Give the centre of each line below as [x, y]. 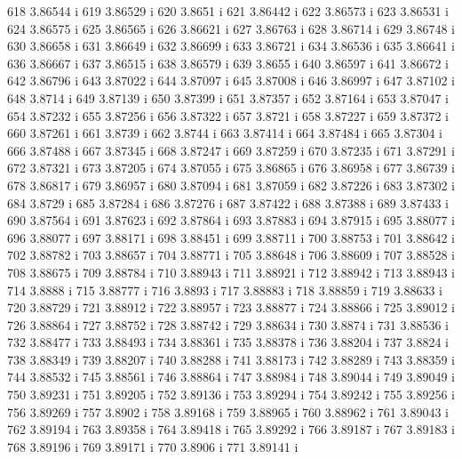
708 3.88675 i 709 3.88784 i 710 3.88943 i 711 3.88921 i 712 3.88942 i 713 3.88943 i [231, 272]
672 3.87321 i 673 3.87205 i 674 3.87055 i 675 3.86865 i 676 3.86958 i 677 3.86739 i [231, 168]
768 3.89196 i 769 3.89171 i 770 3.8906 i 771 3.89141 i [153, 446]
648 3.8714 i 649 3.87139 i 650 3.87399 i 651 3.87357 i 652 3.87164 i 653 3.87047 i [228, 97]
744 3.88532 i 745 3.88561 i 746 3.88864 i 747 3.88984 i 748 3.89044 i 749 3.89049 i [231, 377]
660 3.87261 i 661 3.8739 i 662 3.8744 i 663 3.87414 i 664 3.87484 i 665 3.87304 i [225, 133]
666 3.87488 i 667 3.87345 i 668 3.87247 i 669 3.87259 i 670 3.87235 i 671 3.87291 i [231, 150]
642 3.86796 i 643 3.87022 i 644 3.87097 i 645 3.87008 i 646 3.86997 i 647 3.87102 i [231, 81]
